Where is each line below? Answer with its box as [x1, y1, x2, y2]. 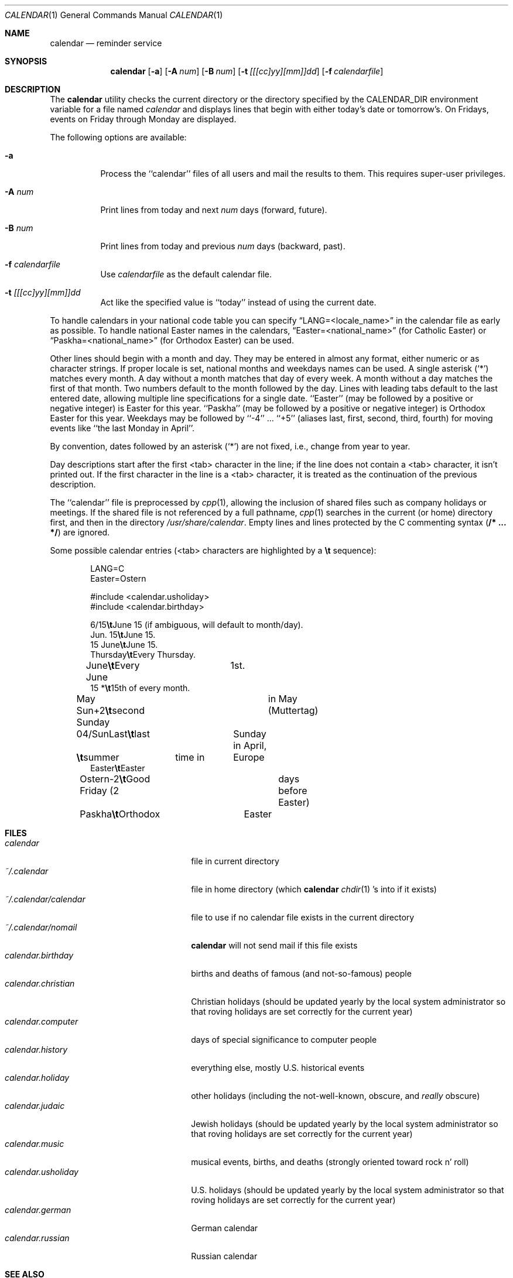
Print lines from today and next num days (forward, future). [100, 205, 327, 215]
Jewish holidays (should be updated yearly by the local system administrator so [191, 1119, 498, 1129]
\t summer [76, 751, 119, 763]
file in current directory [191, 856, 279, 866]
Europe [233, 751, 265, 763]
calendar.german [5, 1205, 71, 1215]
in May [268, 693, 297, 705]
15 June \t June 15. [90, 640, 158, 650]
